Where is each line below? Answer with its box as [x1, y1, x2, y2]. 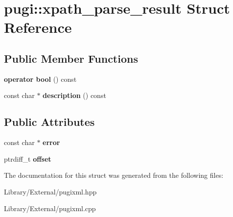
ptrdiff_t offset [4, 153, 51, 164]
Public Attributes [4, 114, 95, 129]
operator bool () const [4, 73, 77, 84]
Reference [4, 17, 72, 37]
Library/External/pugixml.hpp [4, 186, 97, 196]
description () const [43, 90, 106, 100]
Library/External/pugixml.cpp [4, 203, 96, 213]
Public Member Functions [4, 50, 138, 66]
